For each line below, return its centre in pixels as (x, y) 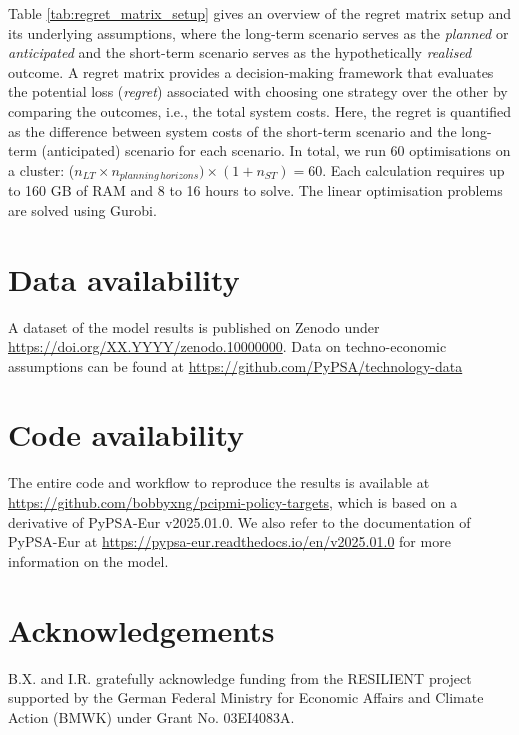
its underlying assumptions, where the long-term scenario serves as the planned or (258, 32)
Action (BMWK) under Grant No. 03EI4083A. (151, 716)
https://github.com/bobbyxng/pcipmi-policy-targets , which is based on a (233, 502)
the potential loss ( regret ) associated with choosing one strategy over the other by (258, 91)
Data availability (124, 278)
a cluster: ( (41, 169)
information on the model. (88, 560)
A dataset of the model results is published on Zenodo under (194, 326)
